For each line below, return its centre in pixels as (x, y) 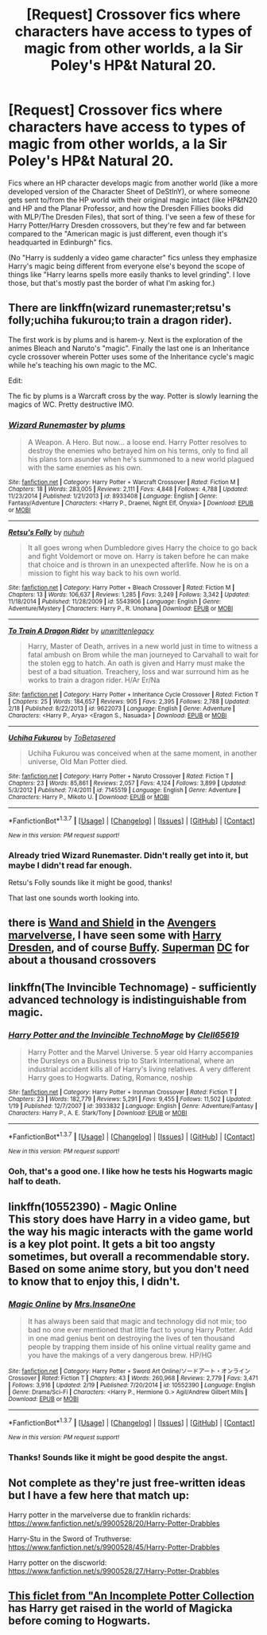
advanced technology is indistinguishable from (128, 999)
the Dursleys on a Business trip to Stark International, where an (131, 1061)
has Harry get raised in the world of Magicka (120, 1608)
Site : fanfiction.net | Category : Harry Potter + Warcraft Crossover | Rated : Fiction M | (124, 482)
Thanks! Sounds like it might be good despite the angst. (118, 1457)
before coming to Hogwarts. (79, 1621)
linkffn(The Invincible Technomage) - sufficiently (132, 987)
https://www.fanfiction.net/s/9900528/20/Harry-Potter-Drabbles (114, 1523)
